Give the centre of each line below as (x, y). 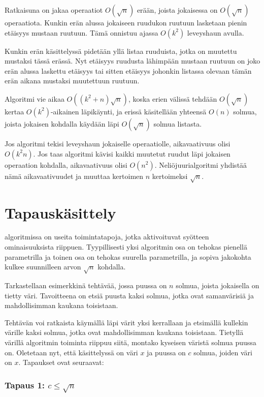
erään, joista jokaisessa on (177, 10)
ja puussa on (166, 352)
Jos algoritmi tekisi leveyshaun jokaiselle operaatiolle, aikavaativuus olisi (118, 143)
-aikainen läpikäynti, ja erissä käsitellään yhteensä (128, 111)
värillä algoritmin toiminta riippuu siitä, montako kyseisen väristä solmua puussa (130, 342)
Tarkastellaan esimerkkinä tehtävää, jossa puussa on (86, 285)
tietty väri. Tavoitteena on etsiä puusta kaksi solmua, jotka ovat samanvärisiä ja (129, 295)
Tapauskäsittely (60, 212)
